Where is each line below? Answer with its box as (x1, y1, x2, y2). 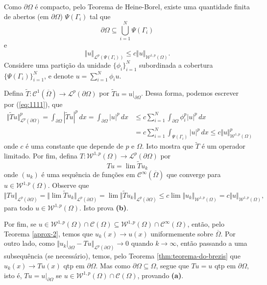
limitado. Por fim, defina (4, 150, 77, 160)
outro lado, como (4, 238, 55, 248)
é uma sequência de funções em (41, 169, 135, 180)
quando (131, 238, 153, 248)
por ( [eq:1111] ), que (4, 99, 63, 109)
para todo (4, 202, 33, 212)
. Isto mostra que (142, 141, 194, 151)
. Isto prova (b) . (79, 202, 128, 212)
